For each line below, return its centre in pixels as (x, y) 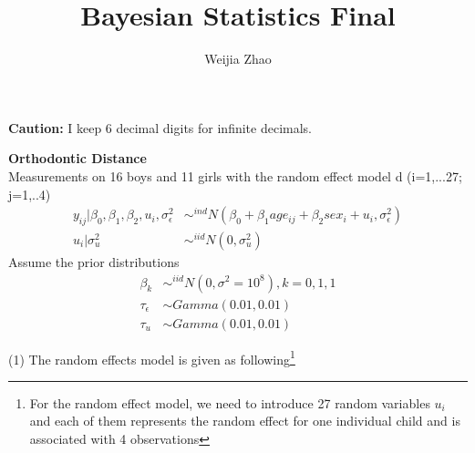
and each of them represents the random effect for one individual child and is (245, 421)
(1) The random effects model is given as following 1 (152, 357)
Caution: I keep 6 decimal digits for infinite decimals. (160, 127)
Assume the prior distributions (94, 261)
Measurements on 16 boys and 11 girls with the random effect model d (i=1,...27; (235, 175)
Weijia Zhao (238, 59)
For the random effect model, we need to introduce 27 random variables (230, 402)
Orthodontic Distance (77, 158)
